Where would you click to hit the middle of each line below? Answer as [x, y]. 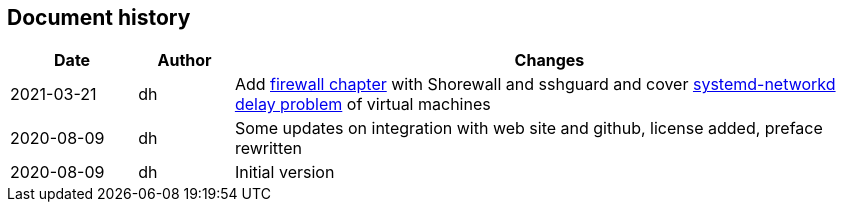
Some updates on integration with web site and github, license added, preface [528, 128]
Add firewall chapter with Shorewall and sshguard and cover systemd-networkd [535, 84]
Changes [549, 60]
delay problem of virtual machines [362, 104]
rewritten [268, 148]
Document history [99, 17]
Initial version [284, 172]
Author [184, 60]
